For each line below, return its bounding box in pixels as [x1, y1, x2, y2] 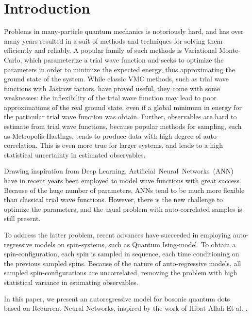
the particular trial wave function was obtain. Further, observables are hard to [4, 111, 237, 122]
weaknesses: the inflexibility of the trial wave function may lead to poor [4, 93, 217, 103]
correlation [4, 140, 36, 150]
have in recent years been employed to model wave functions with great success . [4, 175, 241, 186]
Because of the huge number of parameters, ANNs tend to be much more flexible [4, 185, 245, 195]
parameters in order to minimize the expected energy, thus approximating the [4, 64, 235, 74]
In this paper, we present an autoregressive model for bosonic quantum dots [4, 293, 230, 303]
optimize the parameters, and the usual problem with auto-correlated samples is [4, 204, 242, 214]
